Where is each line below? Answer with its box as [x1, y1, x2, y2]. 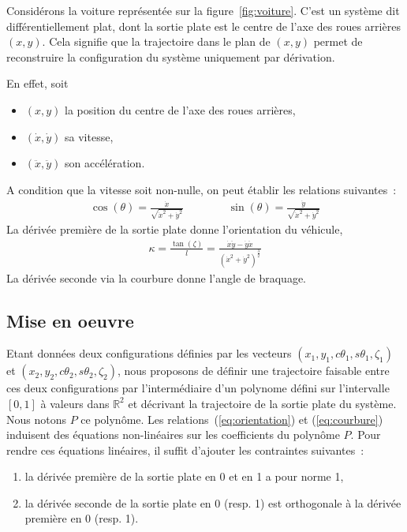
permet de [313, 33, 363, 50]
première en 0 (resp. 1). [24, 510, 139, 526]
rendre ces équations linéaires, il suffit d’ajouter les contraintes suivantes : [6, 441, 364, 458]
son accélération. [65, 155, 145, 171]
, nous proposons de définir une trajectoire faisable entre [118, 362, 390, 379]
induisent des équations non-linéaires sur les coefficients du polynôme [6, 426, 340, 443]
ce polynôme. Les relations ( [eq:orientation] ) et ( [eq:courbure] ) [80, 410, 383, 427]
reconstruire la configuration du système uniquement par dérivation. [6, 48, 335, 65]
